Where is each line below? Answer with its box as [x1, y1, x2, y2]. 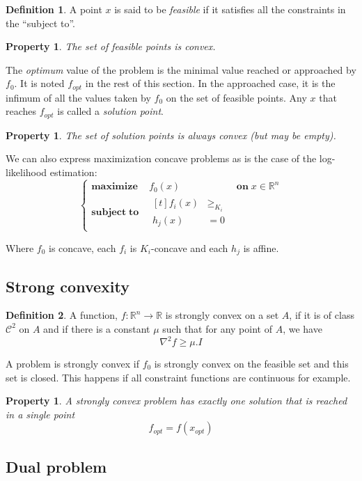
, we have [283, 321, 322, 336]
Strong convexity [6, 275, 129, 297]
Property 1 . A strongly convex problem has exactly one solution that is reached [6, 393, 347, 408]
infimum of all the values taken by [6, 90, 151, 104]
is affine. [243, 240, 279, 255]
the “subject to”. [6, 15, 76, 30]
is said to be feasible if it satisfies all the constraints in [114, 2, 346, 16]
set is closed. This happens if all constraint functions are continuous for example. [6, 370, 351, 384]
